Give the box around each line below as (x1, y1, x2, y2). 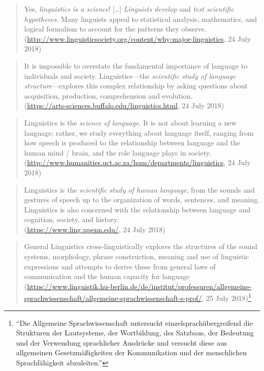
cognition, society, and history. (24, 214, 119, 225)
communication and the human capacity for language (24, 271, 190, 282)
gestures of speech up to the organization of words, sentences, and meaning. (24, 194, 260, 205)
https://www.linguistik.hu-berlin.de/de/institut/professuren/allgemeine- (27, 281, 252, 291)
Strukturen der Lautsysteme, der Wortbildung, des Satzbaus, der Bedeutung (16, 327, 254, 338)
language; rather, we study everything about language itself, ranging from (24, 127, 254, 138)
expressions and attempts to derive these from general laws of (24, 261, 216, 271)
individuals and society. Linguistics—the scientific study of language (24, 70, 236, 81)
